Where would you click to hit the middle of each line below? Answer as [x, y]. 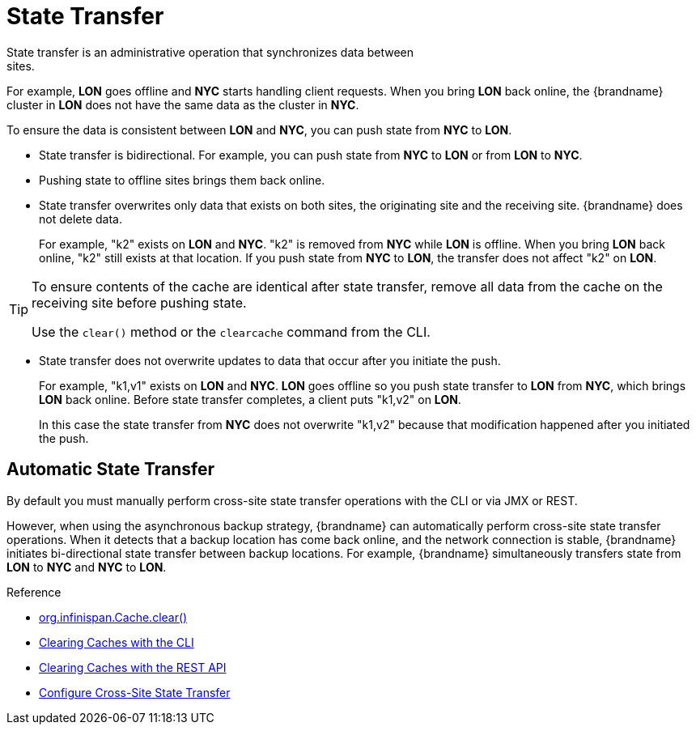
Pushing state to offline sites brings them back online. [182, 180]
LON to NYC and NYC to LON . [87, 567]
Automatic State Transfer [110, 470]
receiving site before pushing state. [139, 302]
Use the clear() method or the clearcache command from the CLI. [231, 331]
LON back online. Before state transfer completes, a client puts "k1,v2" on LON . [250, 399]
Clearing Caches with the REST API [133, 667]
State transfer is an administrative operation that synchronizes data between [210, 52]
